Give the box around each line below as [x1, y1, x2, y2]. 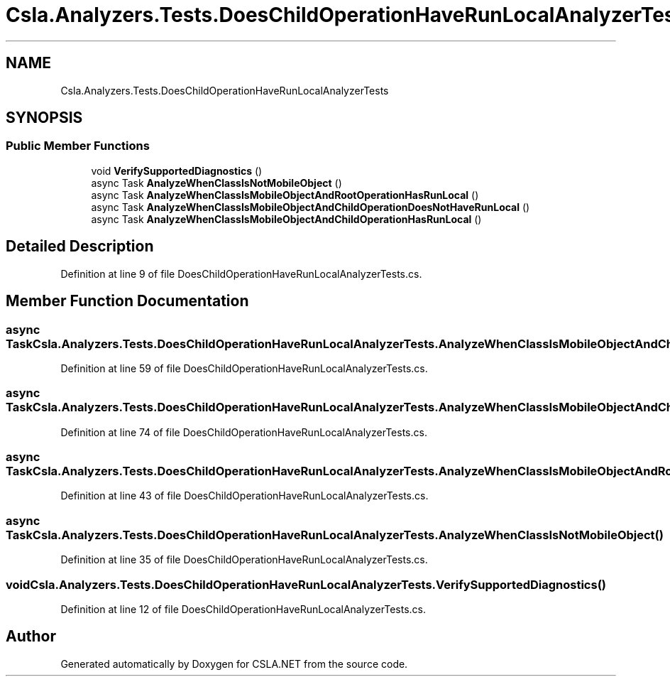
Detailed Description [6, 237, 154, 256]
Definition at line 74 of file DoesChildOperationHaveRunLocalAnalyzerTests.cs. [60, 426, 427, 438]
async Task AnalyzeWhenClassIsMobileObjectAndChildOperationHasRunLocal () [91, 212, 482, 225]
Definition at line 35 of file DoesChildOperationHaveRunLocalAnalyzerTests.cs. [60, 553, 428, 566]
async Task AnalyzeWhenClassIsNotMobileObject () [91, 176, 342, 189]
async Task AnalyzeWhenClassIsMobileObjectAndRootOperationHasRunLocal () [91, 188, 479, 201]
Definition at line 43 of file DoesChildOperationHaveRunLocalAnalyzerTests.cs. [60, 489, 429, 502]
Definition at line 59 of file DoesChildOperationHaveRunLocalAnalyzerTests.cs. [60, 362, 428, 374]
